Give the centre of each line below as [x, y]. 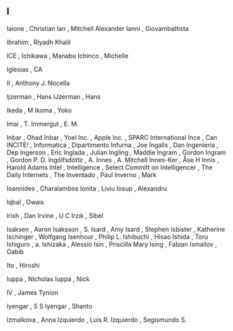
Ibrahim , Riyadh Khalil [39, 42]
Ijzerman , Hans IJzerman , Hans [54, 96]
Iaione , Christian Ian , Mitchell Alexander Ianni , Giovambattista [98, 28]
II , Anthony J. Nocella [38, 83]
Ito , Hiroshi [23, 265]
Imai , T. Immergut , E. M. [42, 124]
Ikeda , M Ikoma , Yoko [39, 110]
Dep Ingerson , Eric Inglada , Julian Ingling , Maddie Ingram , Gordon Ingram [116, 152]
